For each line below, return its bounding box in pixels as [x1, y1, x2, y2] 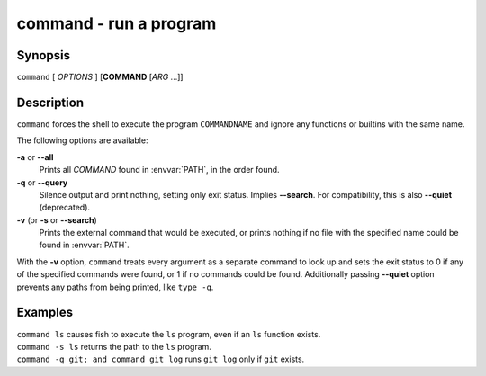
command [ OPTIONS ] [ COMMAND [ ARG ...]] [16, 72, 184, 83]
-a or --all [16, 151, 54, 162]
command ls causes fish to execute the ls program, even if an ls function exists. [16, 328, 321, 339]
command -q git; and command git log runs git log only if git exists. [16, 354, 305, 364]
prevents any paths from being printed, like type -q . [16, 282, 214, 292]
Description [16, 94, 85, 110]
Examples [16, 305, 74, 320]
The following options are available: [16, 135, 148, 146]
